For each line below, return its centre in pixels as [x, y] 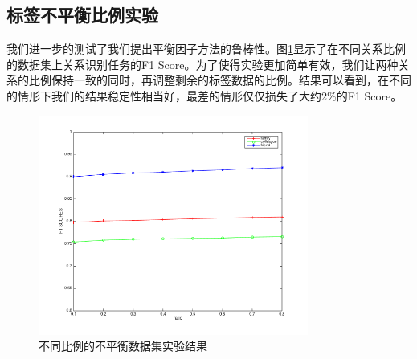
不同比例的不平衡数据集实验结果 [123, 346]
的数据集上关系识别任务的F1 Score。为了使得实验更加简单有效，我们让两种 [202, 64]
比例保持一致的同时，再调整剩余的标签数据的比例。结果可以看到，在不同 [220, 80]
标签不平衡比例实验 [82, 15]
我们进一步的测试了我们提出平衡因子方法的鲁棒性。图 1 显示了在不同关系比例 [206, 49]
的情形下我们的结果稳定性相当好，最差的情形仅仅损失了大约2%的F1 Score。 [204, 95]
